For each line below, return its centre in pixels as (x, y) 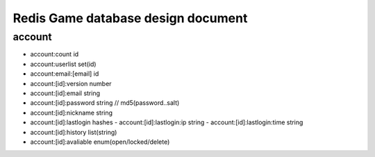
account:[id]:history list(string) (74, 132)
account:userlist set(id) (63, 64)
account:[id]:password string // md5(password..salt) (105, 103)
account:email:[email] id (65, 74)
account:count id (55, 54)
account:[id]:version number (71, 83)
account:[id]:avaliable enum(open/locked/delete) (100, 142)
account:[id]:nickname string (72, 113)
